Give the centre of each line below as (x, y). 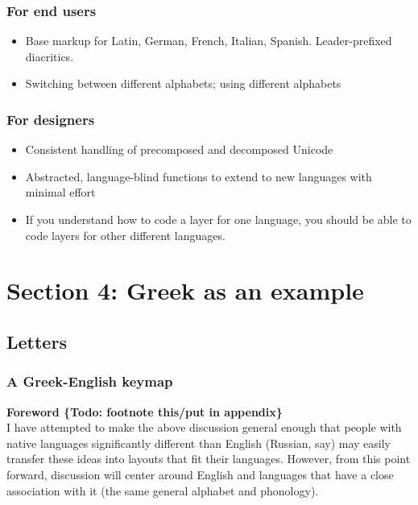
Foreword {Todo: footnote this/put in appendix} (145, 411)
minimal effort (60, 192)
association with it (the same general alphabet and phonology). (163, 490)
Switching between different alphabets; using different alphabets (183, 83)
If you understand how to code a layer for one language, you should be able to (218, 219)
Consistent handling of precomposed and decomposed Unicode (179, 149)
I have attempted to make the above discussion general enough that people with (204, 427)
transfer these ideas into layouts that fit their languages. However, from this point (209, 459)
